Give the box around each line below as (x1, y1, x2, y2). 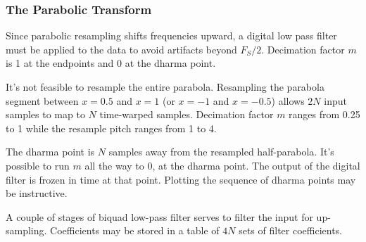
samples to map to (6, 107, 85, 122)
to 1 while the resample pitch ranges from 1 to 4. (6, 120, 217, 135)
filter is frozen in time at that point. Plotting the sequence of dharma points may (6, 172, 356, 186)
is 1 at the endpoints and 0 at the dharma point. (6, 56, 216, 70)
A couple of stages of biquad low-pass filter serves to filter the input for (6, 209, 313, 224)
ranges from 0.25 (289, 107, 360, 122)
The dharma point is (6, 144, 95, 159)
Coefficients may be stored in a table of (50, 223, 220, 238)
